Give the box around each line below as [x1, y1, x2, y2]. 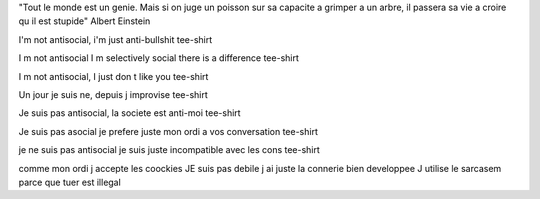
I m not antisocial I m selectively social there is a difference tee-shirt [18, 52, 300, 64]
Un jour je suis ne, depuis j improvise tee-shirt [18, 88, 209, 100]
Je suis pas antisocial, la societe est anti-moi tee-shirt [18, 107, 241, 119]
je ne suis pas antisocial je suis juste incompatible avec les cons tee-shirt [18, 144, 320, 156]
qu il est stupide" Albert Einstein [18, 15, 151, 27]
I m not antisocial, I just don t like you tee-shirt [18, 70, 209, 82]
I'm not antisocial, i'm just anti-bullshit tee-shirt [18, 33, 213, 45]
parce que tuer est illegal [18, 176, 122, 188]
